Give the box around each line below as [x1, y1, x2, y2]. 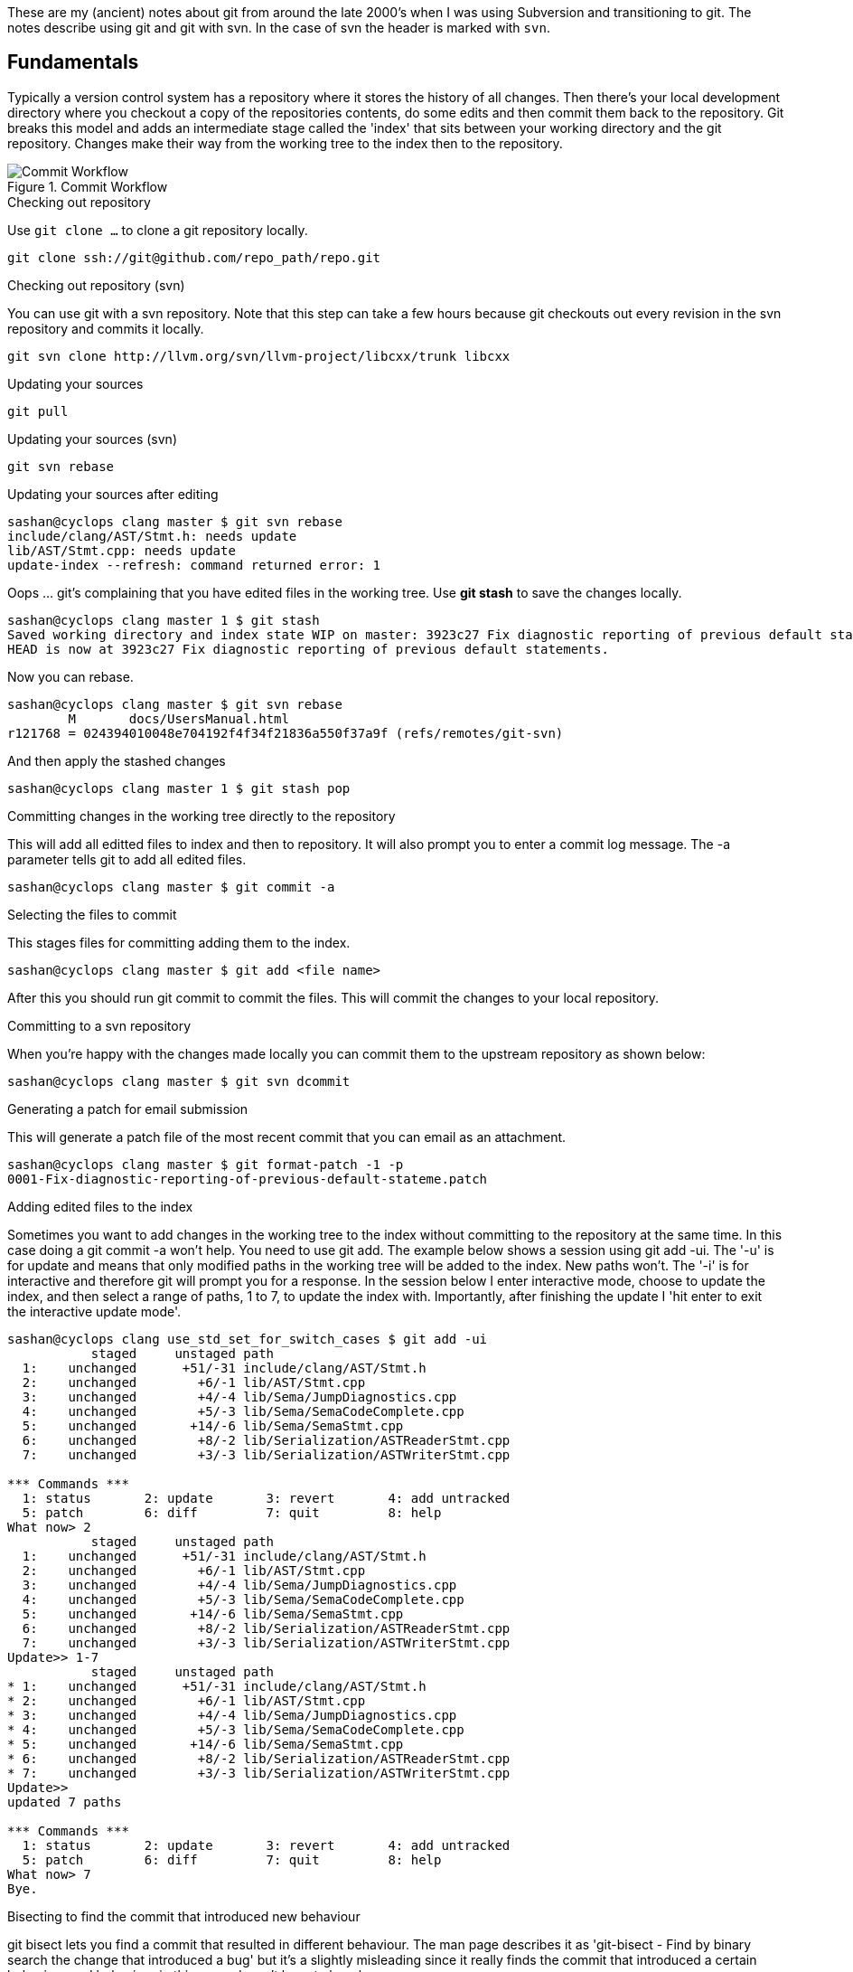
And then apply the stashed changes [7, 752, 226, 769]
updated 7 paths [7, 1794, 122, 1809]
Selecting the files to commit [7, 906, 177, 922]
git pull [7, 403, 69, 419]
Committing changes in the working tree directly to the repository [7, 807, 396, 824]
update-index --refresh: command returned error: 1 [7, 557, 381, 572]
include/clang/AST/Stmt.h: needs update [7, 528, 297, 543]
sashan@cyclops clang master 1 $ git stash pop [7, 780, 351, 796]
